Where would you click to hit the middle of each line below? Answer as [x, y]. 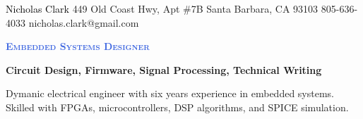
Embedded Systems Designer [78, 46]
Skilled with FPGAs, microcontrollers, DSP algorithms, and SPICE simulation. [177, 107]
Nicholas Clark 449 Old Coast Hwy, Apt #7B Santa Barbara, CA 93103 [162, 8]
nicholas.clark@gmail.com [84, 22]
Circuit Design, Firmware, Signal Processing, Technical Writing [164, 69]
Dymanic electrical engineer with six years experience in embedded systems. [170, 93]
